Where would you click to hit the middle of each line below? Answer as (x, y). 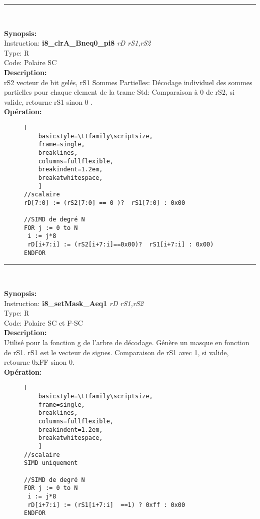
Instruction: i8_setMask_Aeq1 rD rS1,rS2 (74, 303)
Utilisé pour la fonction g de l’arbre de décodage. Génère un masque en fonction (127, 342)
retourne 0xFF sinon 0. (39, 362)
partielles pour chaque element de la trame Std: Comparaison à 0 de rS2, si (119, 92)
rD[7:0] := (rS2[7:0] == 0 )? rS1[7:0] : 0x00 (105, 203)
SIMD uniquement (51, 463)
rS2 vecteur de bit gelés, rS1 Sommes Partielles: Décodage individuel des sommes (128, 82)
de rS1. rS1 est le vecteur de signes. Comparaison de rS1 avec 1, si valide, (116, 352)
